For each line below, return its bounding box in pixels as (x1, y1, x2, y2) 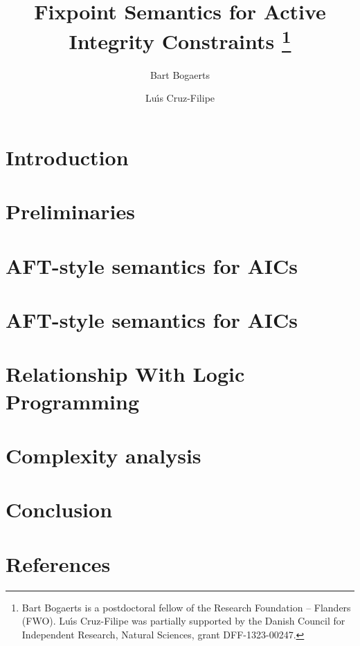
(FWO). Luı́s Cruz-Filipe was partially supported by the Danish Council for (21, 613, 345, 628)
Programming (6, 387, 139, 415)
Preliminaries (6, 197, 135, 225)
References (6, 549, 111, 578)
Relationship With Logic (6, 360, 245, 388)
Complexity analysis (6, 441, 201, 469)
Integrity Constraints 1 (69, 24, 291, 55)
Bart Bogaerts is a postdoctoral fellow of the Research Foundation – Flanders (21, 600, 351, 614)
